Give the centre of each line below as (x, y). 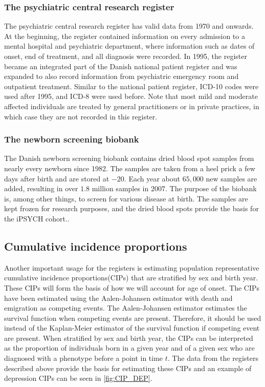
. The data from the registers (213, 358)
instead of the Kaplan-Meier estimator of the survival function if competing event (132, 328)
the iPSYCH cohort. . (37, 218)
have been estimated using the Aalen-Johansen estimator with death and (118, 298)
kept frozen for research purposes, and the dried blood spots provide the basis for (131, 208)
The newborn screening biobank (72, 139)
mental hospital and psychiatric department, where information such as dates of (129, 46)
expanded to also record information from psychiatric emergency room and (122, 76)
